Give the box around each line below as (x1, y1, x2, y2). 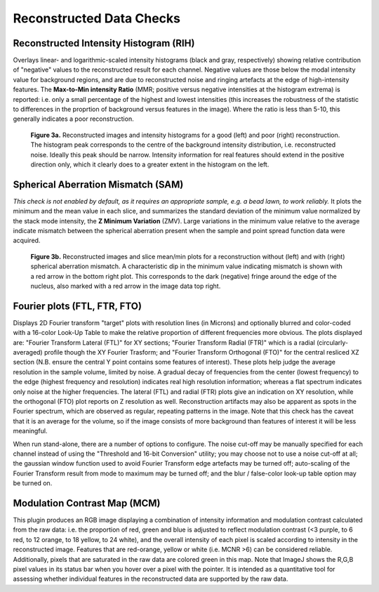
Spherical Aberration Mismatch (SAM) (13, 178, 184, 190)
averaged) (13, 348, 43, 357)
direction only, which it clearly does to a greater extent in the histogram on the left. (30, 160, 270, 169)
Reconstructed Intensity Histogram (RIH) (13, 37, 195, 49)
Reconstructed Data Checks (13, 11, 180, 26)
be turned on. (13, 479, 53, 487)
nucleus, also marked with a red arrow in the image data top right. (30, 282, 221, 290)
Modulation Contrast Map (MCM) (13, 497, 161, 509)
